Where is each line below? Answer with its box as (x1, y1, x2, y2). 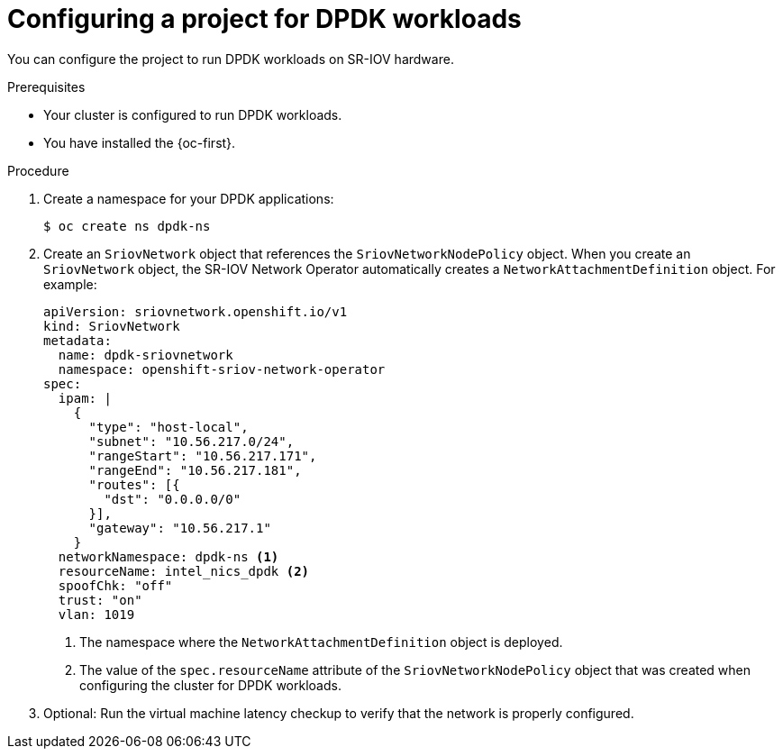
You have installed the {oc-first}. (43, 134, 236, 150)
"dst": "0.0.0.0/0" (104, 491, 241, 506)
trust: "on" (58, 592, 142, 607)
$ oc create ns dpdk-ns (43, 218, 211, 233)
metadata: (43, 332, 112, 348)
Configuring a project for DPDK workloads (7, 4, 522, 34)
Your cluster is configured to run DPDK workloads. (43, 106, 342, 123)
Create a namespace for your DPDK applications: (43, 190, 334, 206)
